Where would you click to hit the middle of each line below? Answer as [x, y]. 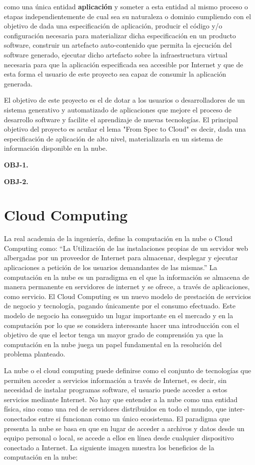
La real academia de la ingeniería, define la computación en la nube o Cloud [118, 238]
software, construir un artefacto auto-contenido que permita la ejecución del [118, 45]
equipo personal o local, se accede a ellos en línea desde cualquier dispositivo [119, 438]
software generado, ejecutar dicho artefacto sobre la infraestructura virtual [116, 54]
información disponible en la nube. [56, 148]
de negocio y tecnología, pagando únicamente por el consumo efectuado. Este [120, 306]
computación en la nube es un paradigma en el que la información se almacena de [127, 277]
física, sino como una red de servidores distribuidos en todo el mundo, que [115, 409]
